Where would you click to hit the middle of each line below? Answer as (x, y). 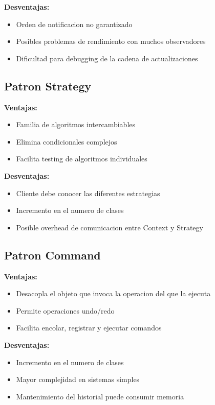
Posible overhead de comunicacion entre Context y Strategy (110, 227)
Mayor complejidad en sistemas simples (78, 379)
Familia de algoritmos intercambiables (76, 124)
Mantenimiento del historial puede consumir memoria (100, 396)
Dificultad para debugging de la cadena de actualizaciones (107, 58)
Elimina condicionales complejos (67, 141)
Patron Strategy (48, 86)
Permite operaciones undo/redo (65, 310)
